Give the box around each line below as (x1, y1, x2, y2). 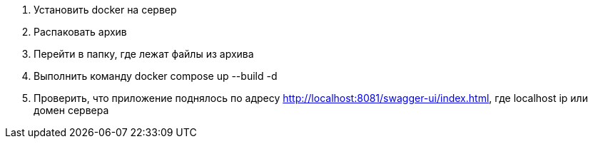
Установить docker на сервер (34, 4, 177, 16)
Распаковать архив (34, 26, 127, 38)
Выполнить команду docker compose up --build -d (34, 70, 278, 82)
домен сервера (34, 104, 109, 116)
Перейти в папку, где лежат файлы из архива (34, 48, 254, 60)
